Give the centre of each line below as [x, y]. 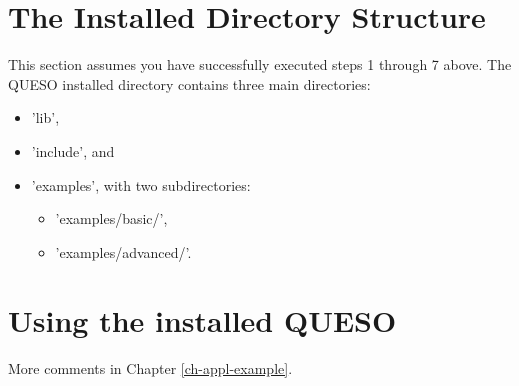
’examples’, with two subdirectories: [141, 184]
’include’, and [73, 150]
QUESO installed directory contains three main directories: [189, 83]
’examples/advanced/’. [123, 251]
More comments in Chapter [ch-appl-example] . [150, 368]
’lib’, [45, 117]
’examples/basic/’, [111, 218]
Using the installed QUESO [202, 320]
